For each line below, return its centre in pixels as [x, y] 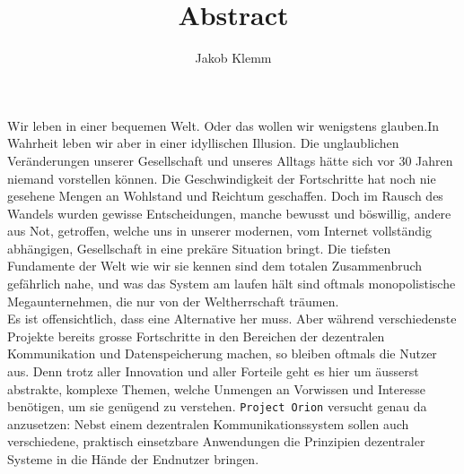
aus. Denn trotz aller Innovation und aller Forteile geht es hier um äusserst [213, 371]
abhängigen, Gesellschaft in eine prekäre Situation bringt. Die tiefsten [199, 248]
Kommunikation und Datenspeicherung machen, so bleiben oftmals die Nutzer [222, 353]
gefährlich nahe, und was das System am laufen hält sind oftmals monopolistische [232, 284]
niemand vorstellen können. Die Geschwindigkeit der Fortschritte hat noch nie [222, 178]
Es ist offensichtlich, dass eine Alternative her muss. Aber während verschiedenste [232, 319]
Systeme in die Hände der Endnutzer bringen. [133, 459]
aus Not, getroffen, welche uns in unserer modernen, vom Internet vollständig [219, 231]
